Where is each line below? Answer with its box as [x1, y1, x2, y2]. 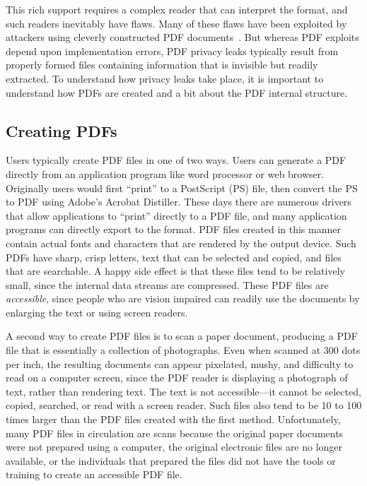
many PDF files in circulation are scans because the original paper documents [6, 425, 344, 440]
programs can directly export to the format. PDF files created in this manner [6, 222, 341, 237]
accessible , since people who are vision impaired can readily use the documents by [6, 291, 360, 306]
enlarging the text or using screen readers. [6, 304, 188, 319]
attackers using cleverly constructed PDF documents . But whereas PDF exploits [6, 30, 359, 45]
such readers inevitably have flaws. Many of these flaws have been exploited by [6, 16, 347, 30]
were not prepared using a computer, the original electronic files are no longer [6, 439, 343, 454]
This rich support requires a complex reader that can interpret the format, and [6, 2, 348, 16]
